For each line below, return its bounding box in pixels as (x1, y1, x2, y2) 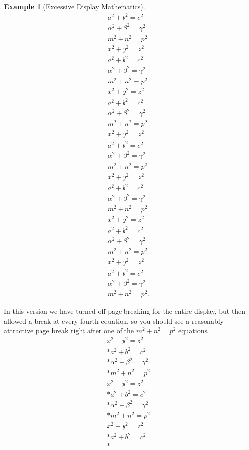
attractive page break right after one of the (4, 325, 134, 335)
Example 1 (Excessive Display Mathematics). (4, 1, 145, 11)
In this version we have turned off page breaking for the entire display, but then (4, 306, 246, 316)
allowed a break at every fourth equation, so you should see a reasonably (4, 316, 224, 326)
